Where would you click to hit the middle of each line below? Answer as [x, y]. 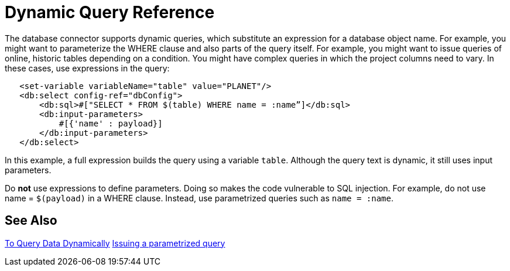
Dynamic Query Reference [110, 12]
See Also [31, 221]
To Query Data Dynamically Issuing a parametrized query [115, 243]
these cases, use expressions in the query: [87, 68]
